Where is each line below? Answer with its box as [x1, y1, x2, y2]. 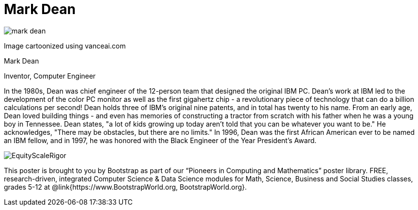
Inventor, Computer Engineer [4, 71, 96, 80]
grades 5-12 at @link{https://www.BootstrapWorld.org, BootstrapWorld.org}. [4, 182, 247, 191]
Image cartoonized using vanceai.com [4, 41, 126, 50]
